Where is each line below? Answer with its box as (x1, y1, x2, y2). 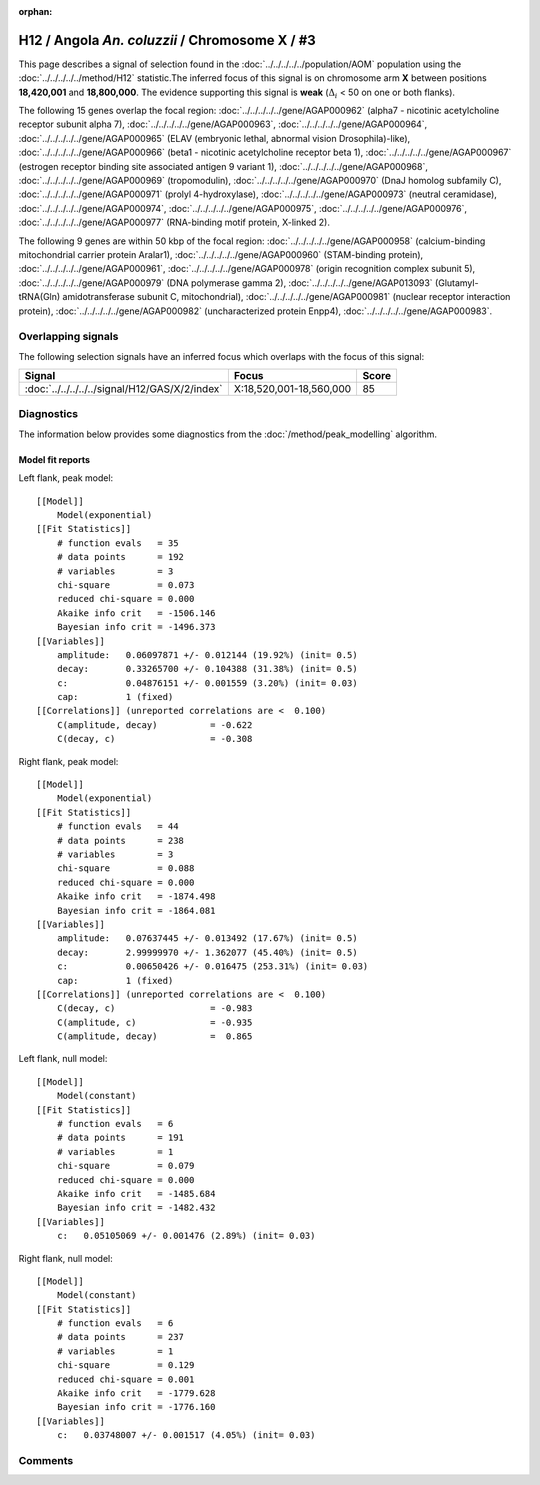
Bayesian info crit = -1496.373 (56, 621, 216, 633)
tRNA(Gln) (18, 291, 61, 303)
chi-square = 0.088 (56, 863, 195, 874)
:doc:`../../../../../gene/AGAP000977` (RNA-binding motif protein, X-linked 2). (18, 216, 330, 229)
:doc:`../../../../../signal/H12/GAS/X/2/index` (24, 382, 224, 396)
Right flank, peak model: (18, 755, 119, 767)
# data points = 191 (56, 1132, 185, 1144)
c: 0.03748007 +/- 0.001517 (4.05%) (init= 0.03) (56, 1430, 316, 1441)
